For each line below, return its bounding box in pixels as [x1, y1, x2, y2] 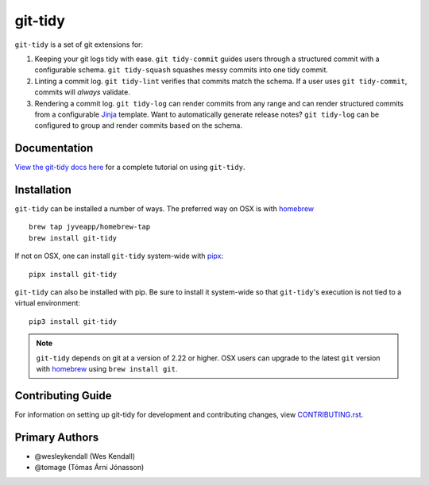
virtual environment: [14, 298, 81, 308]
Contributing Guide [14, 389, 112, 402]
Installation [14, 183, 71, 196]
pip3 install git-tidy [29, 317, 118, 325]
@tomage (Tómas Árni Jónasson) [34, 463, 145, 472]
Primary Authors [14, 430, 99, 444]
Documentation [14, 141, 94, 155]
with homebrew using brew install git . [36, 364, 178, 373]
